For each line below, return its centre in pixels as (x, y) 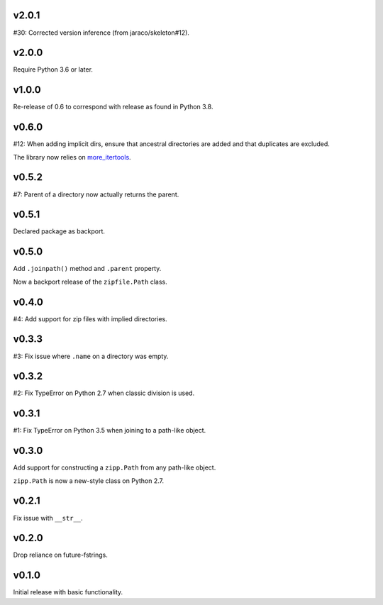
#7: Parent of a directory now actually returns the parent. (96, 194)
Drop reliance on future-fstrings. (60, 555)
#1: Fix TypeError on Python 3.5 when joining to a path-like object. (110, 431)
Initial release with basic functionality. (68, 592)
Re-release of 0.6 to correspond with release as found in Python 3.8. (113, 107)
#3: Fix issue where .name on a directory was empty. (91, 356)
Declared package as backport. (59, 231)
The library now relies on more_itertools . (72, 157)
